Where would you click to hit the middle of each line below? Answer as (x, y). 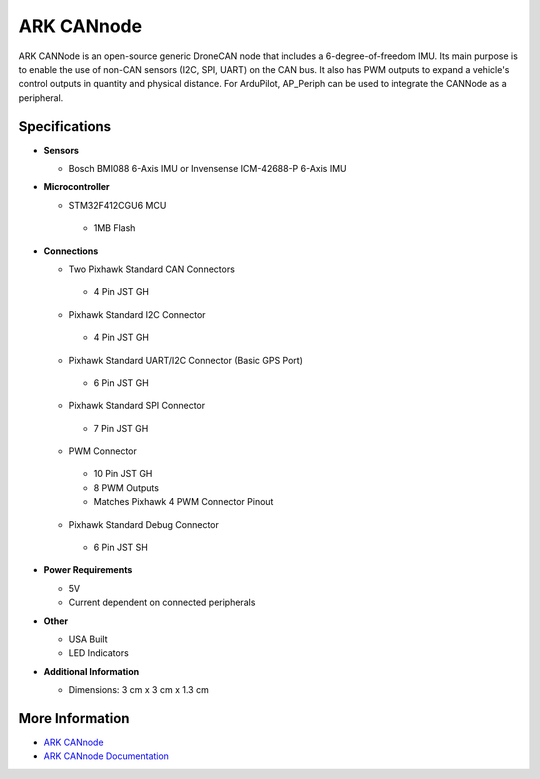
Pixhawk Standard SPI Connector (136, 406)
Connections (71, 251)
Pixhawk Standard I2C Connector (137, 314)
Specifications (65, 126)
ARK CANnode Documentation (106, 756)
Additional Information (91, 671)
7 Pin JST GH (121, 428)
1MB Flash (114, 228)
